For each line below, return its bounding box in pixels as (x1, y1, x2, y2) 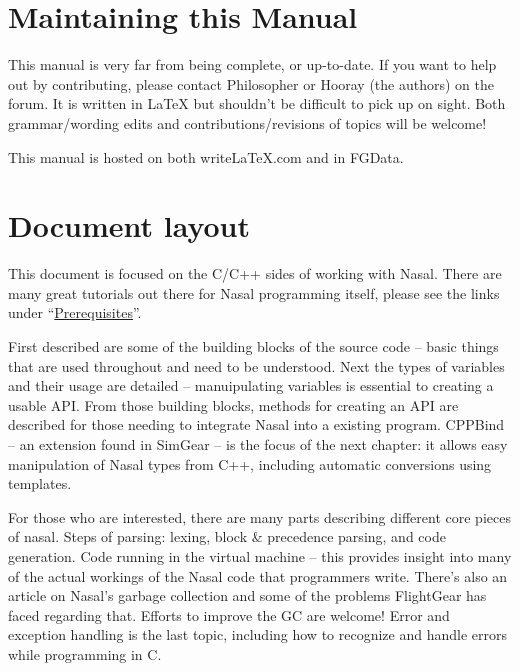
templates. (8, 473, 72, 494)
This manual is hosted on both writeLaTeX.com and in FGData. (8, 146, 404, 167)
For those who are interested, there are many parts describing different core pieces (8, 506, 511, 527)
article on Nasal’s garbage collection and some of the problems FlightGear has (8, 585, 487, 606)
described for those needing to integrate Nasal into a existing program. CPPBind (8, 414, 505, 435)
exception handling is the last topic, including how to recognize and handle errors (8, 624, 507, 645)
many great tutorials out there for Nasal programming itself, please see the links (8, 282, 500, 303)
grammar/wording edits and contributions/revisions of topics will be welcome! (8, 112, 487, 133)
